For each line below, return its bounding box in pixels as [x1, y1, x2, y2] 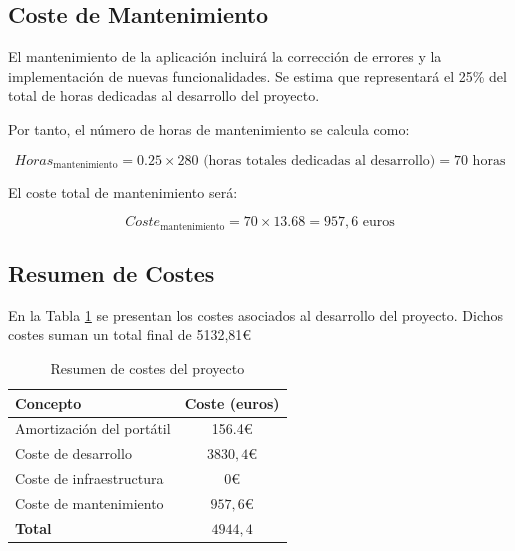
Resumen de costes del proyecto [50, 358, 245, 379]
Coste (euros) [184, 392, 280, 413]
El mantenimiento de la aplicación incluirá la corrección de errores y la [8, 46, 442, 67]
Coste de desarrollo [15, 443, 132, 464]
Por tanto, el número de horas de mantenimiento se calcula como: [8, 118, 410, 139]
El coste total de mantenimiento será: [8, 181, 238, 202]
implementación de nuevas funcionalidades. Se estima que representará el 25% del [8, 65, 507, 86]
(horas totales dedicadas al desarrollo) [203, 153, 436, 168]
